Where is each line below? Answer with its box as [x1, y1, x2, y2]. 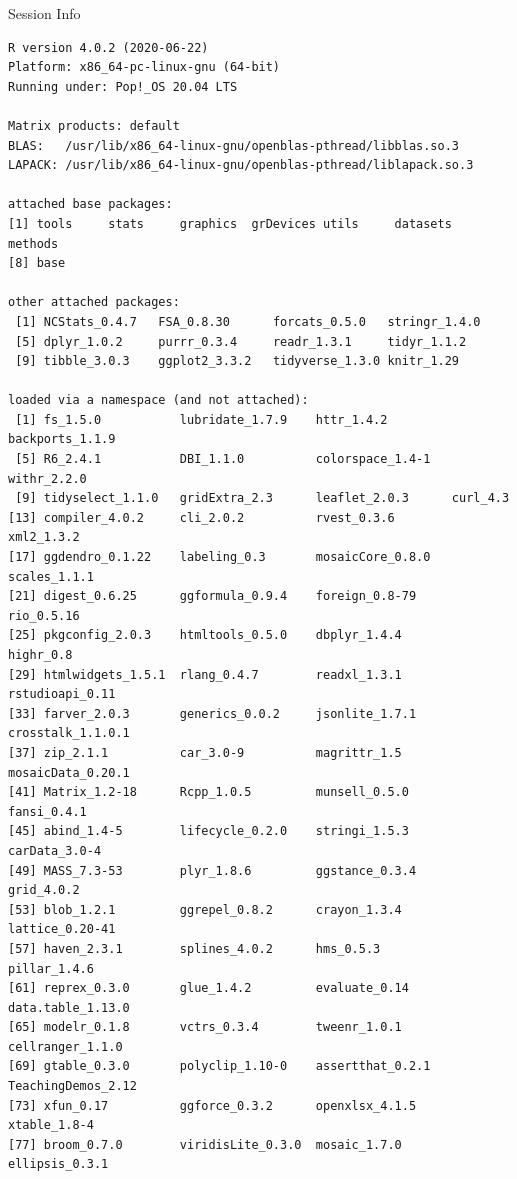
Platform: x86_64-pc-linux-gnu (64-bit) [8, 60, 281, 75]
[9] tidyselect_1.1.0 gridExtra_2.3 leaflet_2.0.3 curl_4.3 [15, 491, 510, 506]
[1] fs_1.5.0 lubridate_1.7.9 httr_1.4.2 [15, 412, 388, 427]
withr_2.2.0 [8, 471, 87, 486]
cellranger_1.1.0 [8, 1039, 123, 1054]
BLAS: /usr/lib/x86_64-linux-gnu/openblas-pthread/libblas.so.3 [8, 138, 460, 153]
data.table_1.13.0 [8, 1000, 130, 1015]
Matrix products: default [8, 118, 180, 133]
